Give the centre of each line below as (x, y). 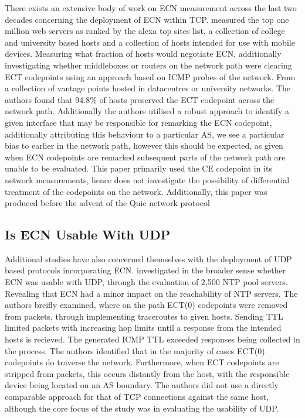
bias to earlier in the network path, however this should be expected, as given (144, 145)
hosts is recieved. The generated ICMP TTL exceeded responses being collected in (152, 339)
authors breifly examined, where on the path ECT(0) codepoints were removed (146, 305)
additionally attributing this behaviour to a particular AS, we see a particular (145, 134)
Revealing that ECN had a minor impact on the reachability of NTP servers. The (151, 293)
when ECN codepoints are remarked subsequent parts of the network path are (145, 157)
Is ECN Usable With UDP (88, 234)
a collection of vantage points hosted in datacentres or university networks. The (148, 88)
